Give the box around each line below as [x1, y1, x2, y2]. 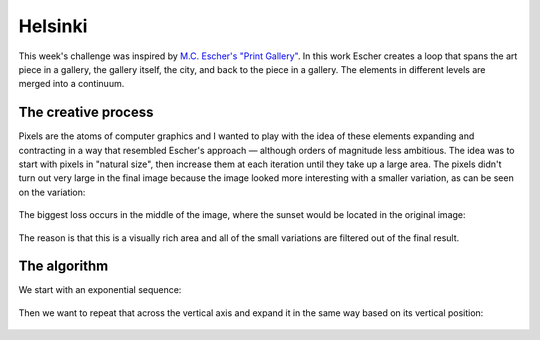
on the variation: [18, 186, 86, 198]
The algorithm [18, 258, 109, 275]
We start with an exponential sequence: [18, 284, 182, 296]
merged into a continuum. [18, 78, 125, 90]
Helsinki [18, 15, 88, 37]
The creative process [18, 104, 154, 121]
